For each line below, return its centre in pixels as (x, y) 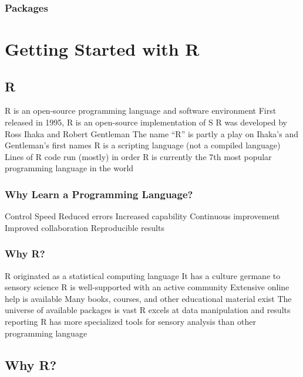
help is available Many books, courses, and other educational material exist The (148, 298)
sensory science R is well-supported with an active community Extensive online (147, 287)
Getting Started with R (102, 49)
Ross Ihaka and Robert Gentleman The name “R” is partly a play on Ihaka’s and (151, 133)
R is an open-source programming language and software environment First (141, 111)
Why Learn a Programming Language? (99, 194)
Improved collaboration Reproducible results (85, 227)
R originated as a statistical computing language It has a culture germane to (143, 275)
